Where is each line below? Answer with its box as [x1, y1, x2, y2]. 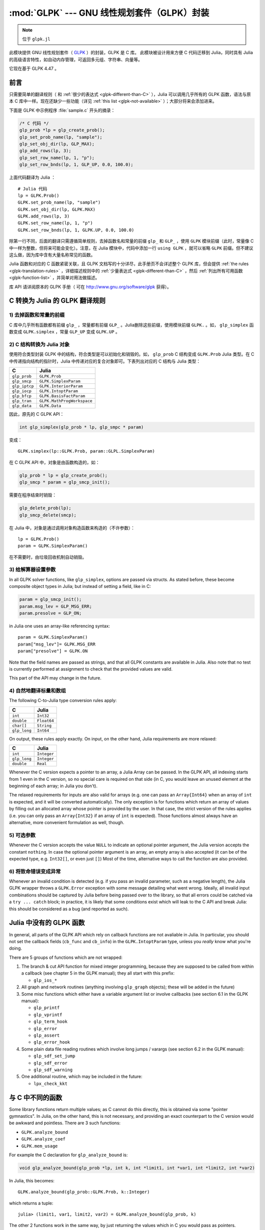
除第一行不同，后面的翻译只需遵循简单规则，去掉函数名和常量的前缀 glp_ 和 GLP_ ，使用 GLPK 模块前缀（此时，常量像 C [9, 238, 254, 244]
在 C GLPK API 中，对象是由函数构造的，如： [9, 459, 100, 465]
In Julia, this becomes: [9, 1177, 55, 1183]
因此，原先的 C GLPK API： [9, 411, 65, 417]
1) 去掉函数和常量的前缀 [9, 311, 65, 318]
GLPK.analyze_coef [21, 1137, 66, 1142]
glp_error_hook [33, 1040, 71, 1045]
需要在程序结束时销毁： [9, 492, 56, 498]
